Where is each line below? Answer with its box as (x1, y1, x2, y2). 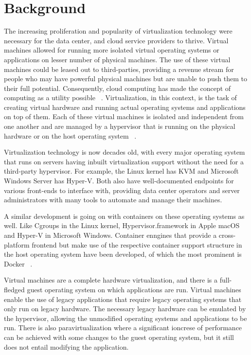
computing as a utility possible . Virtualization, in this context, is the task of (4, 92, 237, 103)
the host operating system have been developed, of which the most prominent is (4, 249, 242, 259)
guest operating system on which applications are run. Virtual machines (27, 284, 241, 294)
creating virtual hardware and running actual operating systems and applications (4, 102, 246, 112)
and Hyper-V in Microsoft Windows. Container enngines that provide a (4, 230, 217, 240)
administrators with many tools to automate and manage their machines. (4, 195, 222, 205)
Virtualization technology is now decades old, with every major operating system (4, 147, 245, 157)
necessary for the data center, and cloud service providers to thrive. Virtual (4, 35, 229, 45)
